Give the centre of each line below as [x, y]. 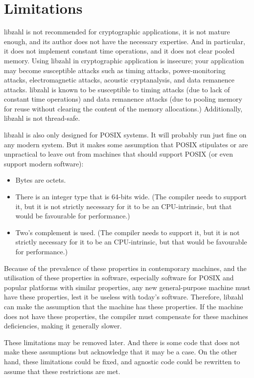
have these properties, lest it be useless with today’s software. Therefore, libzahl [124, 297]
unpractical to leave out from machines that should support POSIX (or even [119, 154]
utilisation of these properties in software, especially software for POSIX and [119, 278]
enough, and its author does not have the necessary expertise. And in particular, [125, 41]
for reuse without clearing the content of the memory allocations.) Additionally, [123, 108]
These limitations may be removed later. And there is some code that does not [122, 342]
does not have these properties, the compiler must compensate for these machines [126, 316]
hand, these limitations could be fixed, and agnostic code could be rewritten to [122, 361]
